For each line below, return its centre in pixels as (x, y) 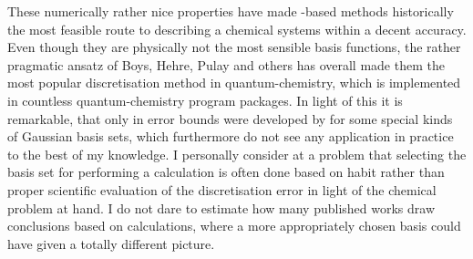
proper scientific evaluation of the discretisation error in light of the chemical (222, 189)
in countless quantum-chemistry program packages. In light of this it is (205, 100)
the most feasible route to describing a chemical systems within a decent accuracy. (237, 29)
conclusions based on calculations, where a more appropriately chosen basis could (234, 226)
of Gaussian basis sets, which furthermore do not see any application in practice (231, 136)
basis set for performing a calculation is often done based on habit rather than (226, 172)
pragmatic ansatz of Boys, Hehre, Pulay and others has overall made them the (226, 64)
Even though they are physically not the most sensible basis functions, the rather (234, 47)
